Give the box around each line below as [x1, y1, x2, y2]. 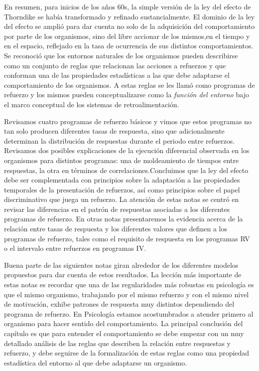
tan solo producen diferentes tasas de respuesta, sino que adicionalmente [4, 126, 225, 136]
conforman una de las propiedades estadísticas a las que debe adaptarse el [4, 70, 230, 80]
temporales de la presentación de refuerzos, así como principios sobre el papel [4, 184, 240, 194]
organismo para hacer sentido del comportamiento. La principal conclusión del [4, 318, 243, 329]
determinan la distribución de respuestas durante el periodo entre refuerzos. [4, 135, 235, 146]
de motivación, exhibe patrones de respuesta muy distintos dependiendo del [4, 299, 235, 309]
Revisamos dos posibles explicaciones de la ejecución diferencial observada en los [4, 145, 250, 156]
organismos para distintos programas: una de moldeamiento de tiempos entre [4, 155, 239, 165]
